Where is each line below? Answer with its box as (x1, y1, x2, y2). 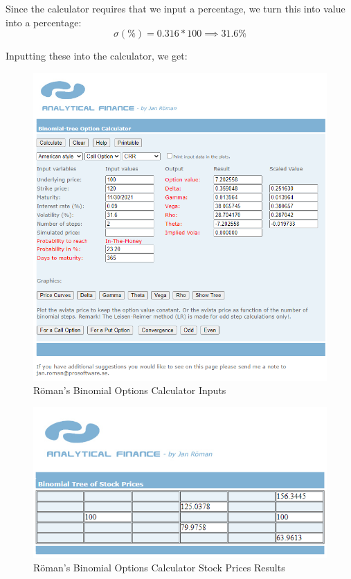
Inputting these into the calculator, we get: (6, 48, 188, 63)
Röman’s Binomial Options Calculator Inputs (33, 383, 226, 398)
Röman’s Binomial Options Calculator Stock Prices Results (33, 560, 285, 575)
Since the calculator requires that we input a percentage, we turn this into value (6, 1, 345, 15)
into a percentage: (6, 15, 82, 29)
